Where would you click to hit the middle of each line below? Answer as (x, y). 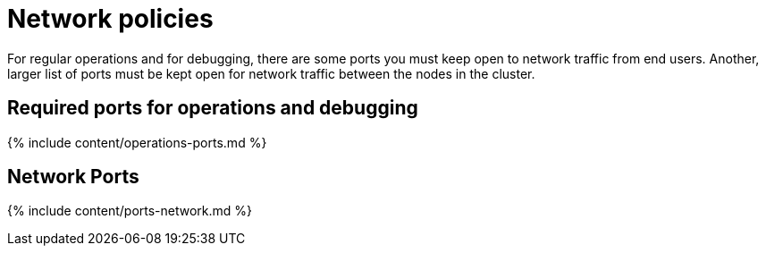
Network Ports (73, 177)
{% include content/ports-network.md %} (130, 211)
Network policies (110, 19)
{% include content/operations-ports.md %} (137, 142)
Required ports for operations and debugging (213, 108)
